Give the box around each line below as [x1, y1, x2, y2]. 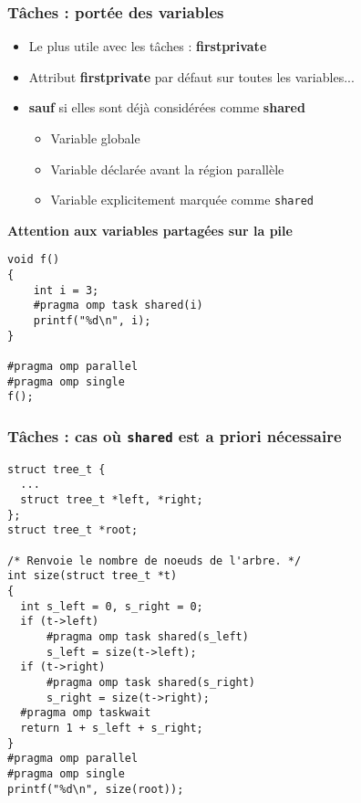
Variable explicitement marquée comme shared [50, 190, 314, 209]
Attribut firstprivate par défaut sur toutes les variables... [28, 67, 355, 86]
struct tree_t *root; [7, 523, 139, 537]
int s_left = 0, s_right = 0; [20, 599, 203, 613]
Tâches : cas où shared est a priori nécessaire [7, 424, 342, 447]
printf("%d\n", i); [33, 314, 151, 328]
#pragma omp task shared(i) [33, 299, 203, 312]
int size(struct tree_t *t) [7, 569, 178, 583]
